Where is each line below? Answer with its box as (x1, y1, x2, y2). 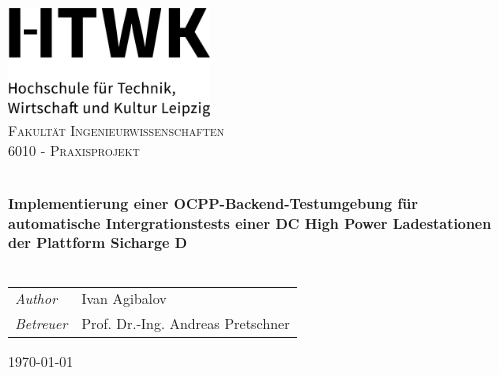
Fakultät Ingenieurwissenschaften (8, 120, 225, 141)
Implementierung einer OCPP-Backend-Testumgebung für (8, 193, 418, 214)
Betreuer (15, 313, 68, 334)
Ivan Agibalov (81, 288, 167, 309)
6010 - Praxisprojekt (8, 140, 140, 161)
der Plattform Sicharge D (8, 232, 188, 253)
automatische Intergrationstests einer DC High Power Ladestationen (8, 212, 492, 233)
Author (15, 288, 58, 309)
